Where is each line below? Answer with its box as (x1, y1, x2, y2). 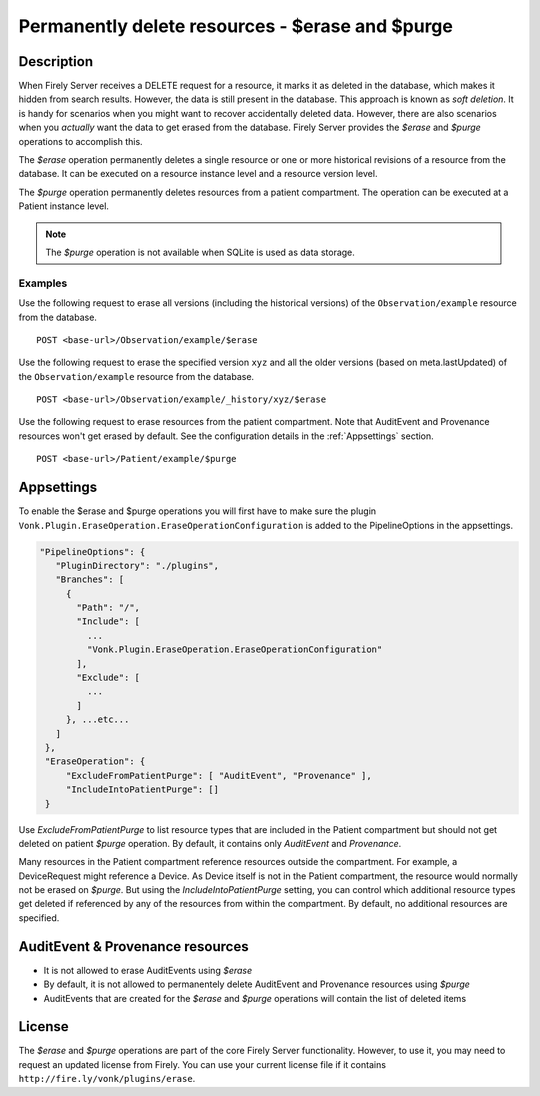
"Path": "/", (76, 602, 140, 614)
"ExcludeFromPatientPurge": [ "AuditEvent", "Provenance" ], (65, 770, 372, 781)
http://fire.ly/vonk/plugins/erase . (18, 1073, 196, 1085)
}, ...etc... (65, 714, 130, 725)
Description (18, 53, 94, 70)
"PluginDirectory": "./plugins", (55, 560, 220, 571)
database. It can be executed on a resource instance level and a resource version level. (18, 168, 378, 180)
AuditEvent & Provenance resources (18, 938, 249, 955)
